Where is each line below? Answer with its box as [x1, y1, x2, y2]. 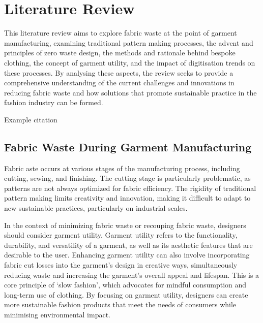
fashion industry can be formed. [4, 97, 103, 108]
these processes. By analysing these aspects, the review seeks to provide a [4, 67, 233, 78]
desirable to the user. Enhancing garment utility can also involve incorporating [4, 249, 250, 260]
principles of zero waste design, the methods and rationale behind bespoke [4, 47, 236, 58]
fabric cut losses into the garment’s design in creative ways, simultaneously [4, 260, 238, 270]
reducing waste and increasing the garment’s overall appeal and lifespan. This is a [4, 269, 259, 280]
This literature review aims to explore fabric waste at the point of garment [4, 27, 237, 38]
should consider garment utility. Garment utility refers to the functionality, [4, 230, 238, 240]
